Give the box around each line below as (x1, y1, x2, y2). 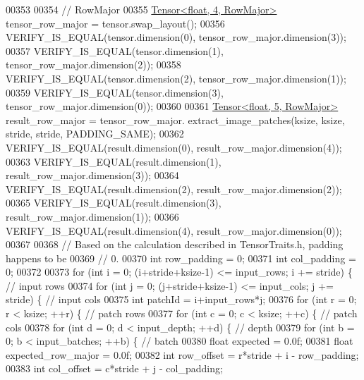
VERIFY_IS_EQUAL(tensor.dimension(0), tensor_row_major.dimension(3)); (6, 30, 346, 44)
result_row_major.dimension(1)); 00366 (6, 209, 179, 223)
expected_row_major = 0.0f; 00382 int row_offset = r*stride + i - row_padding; (6, 347, 359, 362)
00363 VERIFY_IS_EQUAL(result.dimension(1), (6, 154, 222, 168)
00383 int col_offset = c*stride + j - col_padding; (6, 361, 223, 376)
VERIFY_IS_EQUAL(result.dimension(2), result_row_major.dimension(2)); (6, 181, 342, 196)
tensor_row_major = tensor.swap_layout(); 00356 (6, 16, 225, 30)
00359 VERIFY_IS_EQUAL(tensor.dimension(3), (6, 85, 224, 99)
